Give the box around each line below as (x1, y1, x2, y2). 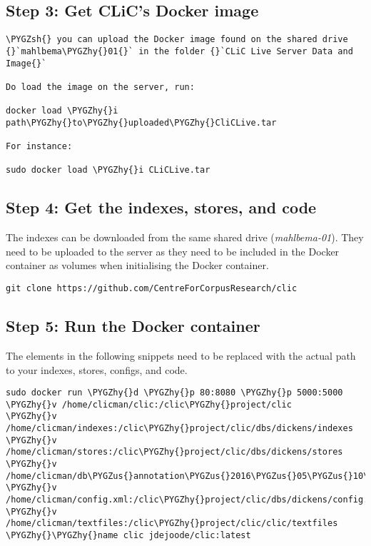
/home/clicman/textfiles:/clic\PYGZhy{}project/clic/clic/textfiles (6, 518, 338, 529)
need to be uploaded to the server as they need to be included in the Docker (6, 243, 340, 258)
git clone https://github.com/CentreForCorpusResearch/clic (6, 283, 298, 294)
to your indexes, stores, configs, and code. (6, 362, 188, 377)
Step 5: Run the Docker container (6, 315, 260, 337)
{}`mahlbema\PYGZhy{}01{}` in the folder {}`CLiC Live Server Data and (6, 46, 353, 56)
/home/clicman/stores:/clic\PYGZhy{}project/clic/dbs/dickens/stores (6, 447, 343, 457)
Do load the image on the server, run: (6, 81, 195, 92)
